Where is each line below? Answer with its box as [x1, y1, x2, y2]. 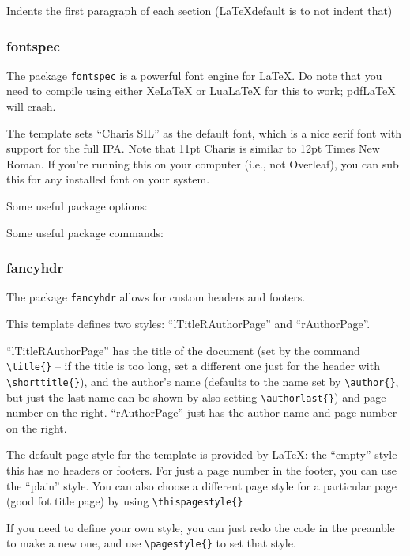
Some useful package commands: [6, 224, 164, 240]
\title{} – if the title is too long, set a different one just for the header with [6, 357, 380, 374]
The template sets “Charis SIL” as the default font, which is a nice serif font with [6, 124, 402, 141]
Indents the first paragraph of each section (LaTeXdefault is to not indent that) [6, 2, 393, 18]
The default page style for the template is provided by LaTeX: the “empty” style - [6, 446, 404, 463]
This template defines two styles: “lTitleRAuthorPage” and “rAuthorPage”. [6, 316, 371, 332]
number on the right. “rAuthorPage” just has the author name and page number [6, 404, 397, 421]
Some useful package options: [6, 198, 148, 214]
